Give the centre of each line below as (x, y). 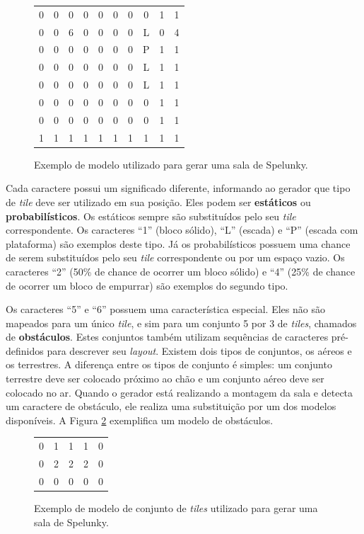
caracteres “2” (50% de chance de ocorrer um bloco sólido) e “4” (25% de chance (181, 271)
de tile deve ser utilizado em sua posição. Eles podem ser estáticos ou (158, 201)
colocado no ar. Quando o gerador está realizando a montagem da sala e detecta (180, 392)
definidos (25, 350)
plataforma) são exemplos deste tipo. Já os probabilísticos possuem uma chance (178, 243)
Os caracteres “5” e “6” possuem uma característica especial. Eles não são (165, 309)
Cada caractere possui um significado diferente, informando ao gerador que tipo (178, 188)
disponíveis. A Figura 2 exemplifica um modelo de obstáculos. (140, 420)
